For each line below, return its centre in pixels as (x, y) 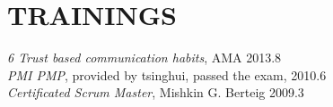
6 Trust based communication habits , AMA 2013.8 (145, 58)
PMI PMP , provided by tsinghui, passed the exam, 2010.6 (167, 74)
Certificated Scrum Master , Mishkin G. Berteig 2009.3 (156, 92)
